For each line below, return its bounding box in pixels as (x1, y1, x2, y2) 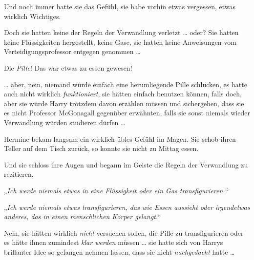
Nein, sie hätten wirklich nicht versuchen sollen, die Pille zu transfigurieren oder (4, 227, 244, 238)
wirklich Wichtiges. (4, 11, 61, 21)
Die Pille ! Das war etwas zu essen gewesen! (4, 62, 132, 73)
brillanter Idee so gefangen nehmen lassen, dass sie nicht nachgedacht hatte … (4, 246, 235, 257)
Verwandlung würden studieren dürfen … (4, 117, 126, 127)
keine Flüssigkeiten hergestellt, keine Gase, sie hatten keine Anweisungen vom (4, 37, 236, 47)
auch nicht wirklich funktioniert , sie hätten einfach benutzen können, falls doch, (4, 89, 242, 99)
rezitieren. (4, 169, 34, 179)
